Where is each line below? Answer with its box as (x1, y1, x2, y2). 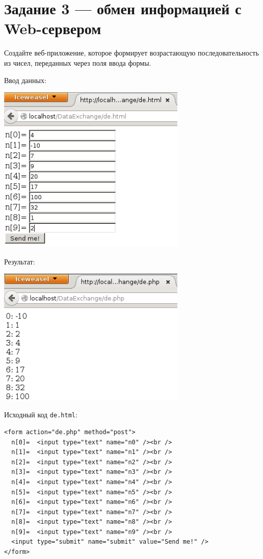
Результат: (4, 256, 35, 267)
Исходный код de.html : (4, 409, 77, 420)
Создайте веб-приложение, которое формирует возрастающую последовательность (4, 47, 259, 58)
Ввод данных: (4, 74, 46, 85)
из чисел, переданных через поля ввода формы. (4, 57, 151, 68)
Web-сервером (4, 18, 101, 39)
